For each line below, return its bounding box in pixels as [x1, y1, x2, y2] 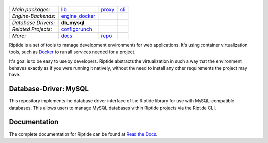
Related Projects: [12, 25, 52, 32]
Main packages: [12, 6, 50, 13]
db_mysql [61, 19, 85, 26]
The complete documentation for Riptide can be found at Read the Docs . [9, 131, 158, 137]
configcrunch [61, 25, 92, 32]
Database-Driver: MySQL [9, 85, 89, 93]
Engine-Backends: [12, 12, 56, 19]
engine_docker [61, 12, 96, 19]
